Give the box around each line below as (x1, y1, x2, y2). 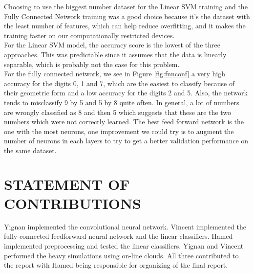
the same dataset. (4, 145, 57, 155)
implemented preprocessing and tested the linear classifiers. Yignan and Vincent (4, 241, 244, 250)
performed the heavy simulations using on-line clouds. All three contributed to (4, 250, 239, 260)
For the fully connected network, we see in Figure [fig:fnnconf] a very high (4, 68, 225, 79)
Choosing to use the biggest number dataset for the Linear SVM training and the (4, 1, 248, 11)
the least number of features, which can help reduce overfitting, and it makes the (4, 21, 246, 31)
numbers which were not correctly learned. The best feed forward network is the (4, 116, 244, 127)
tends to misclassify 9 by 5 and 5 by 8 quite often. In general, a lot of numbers (4, 97, 239, 107)
